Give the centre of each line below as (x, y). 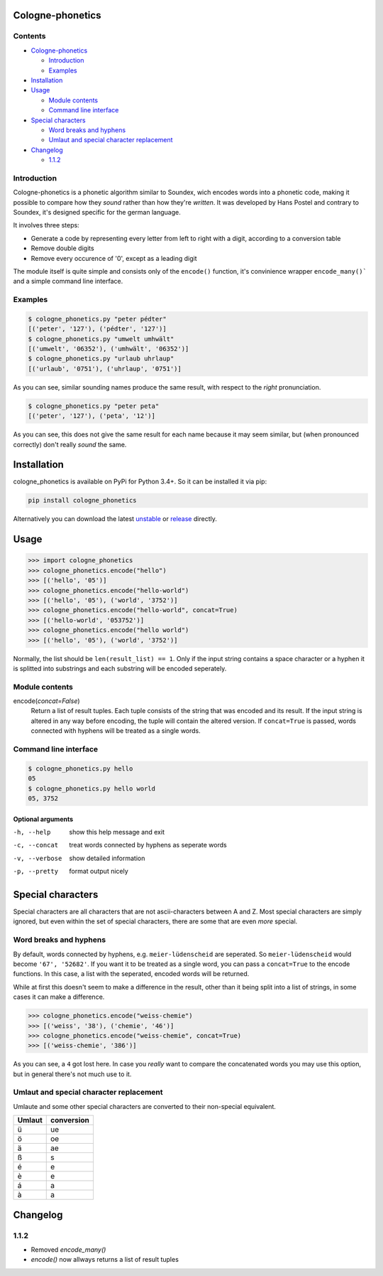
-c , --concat (36, 845)
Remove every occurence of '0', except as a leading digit (114, 258)
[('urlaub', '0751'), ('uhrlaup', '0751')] (105, 369)
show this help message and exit (117, 832)
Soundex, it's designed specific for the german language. (97, 212)
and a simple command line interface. (68, 282)
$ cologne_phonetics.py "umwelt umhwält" (101, 339)
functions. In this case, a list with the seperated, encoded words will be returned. (131, 974)
